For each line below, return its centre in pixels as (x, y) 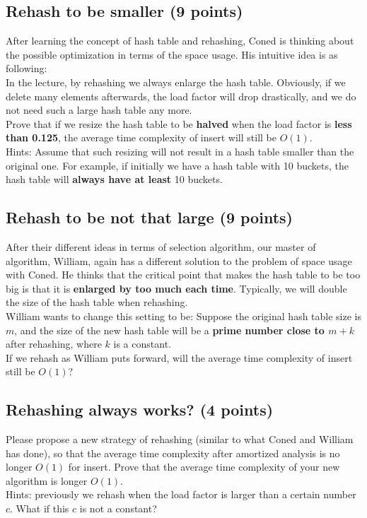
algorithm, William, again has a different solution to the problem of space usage (179, 260)
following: (27, 68)
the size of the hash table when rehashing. (97, 302)
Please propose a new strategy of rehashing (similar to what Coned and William (180, 439)
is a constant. (142, 344)
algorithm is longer (47, 480)
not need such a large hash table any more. (99, 110)
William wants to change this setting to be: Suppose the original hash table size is (184, 316)
